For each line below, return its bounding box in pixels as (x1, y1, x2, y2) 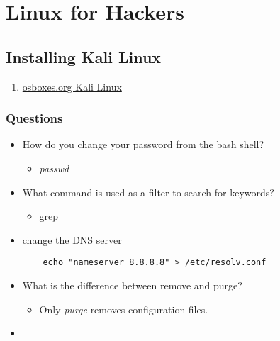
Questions (6, 109, 63, 127)
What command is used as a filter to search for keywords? (22, 184, 274, 199)
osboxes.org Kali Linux (22, 79, 122, 94)
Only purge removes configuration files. (39, 301, 208, 316)
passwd (39, 160, 69, 175)
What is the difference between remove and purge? (22, 278, 242, 293)
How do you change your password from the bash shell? (22, 137, 264, 152)
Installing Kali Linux (6, 45, 162, 67)
